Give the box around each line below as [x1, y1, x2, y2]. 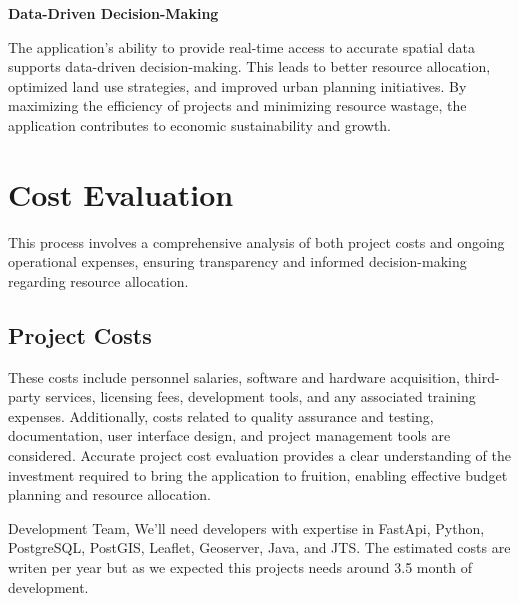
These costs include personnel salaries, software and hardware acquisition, [8, 366, 460, 387]
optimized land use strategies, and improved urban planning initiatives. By [8, 75, 467, 96]
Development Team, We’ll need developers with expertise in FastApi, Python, [8, 517, 485, 538]
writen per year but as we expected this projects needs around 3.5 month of [8, 557, 473, 578]
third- [464, 366, 500, 387]
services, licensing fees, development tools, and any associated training [45, 386, 476, 407]
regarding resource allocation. [8, 270, 189, 291]
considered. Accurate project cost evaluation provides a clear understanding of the [8, 445, 511, 466]
